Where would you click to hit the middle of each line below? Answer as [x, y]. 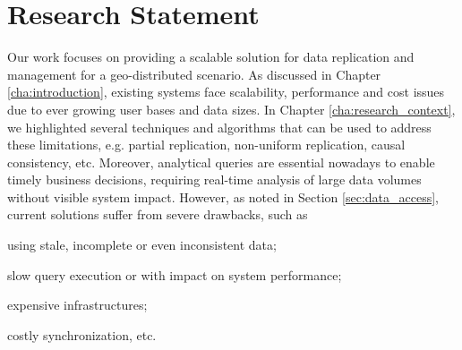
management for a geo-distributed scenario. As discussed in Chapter [194, 74]
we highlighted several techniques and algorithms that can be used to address [219, 127]
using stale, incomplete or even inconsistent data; [142, 245]
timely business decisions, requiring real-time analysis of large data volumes [214, 179]
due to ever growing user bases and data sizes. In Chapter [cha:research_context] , [231, 109]
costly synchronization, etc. [82, 334]
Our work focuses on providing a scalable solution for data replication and [211, 57]
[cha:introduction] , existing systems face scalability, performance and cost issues [226, 92]
